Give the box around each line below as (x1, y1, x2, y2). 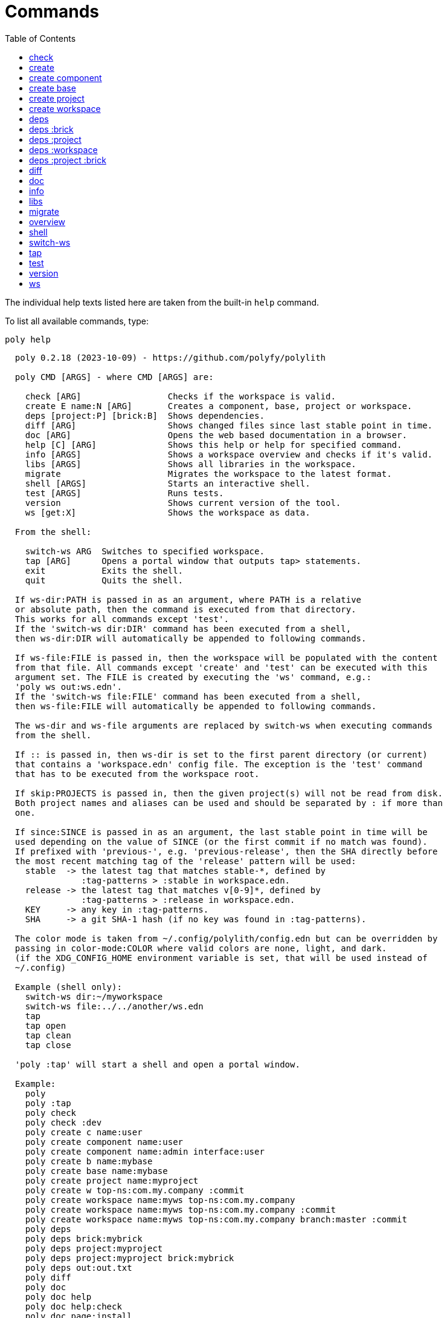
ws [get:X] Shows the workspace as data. (25, 507, 310, 517)
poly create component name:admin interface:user (25, 1146, 265, 1156)
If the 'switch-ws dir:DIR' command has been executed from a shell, (14, 623, 352, 634)
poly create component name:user (25, 1136, 184, 1147)
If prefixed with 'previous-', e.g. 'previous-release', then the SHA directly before (14, 846, 438, 856)
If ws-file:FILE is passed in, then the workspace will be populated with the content (14, 652, 438, 663)
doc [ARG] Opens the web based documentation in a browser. (25, 430, 407, 440)
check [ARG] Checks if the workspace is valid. (25, 391, 336, 401)
